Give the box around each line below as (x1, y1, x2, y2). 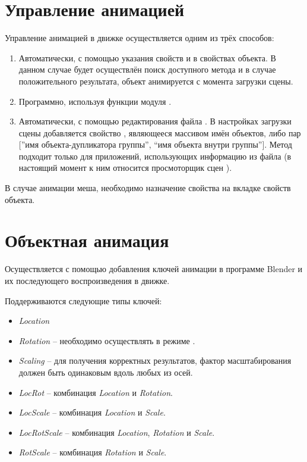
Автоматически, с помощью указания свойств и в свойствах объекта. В (18, 51, 276, 64)
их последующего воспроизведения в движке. (5, 274, 170, 286)
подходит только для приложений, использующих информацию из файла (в (18, 149, 292, 162)
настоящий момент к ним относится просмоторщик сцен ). (18, 161, 232, 174)
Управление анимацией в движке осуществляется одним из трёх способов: (5, 32, 274, 44)
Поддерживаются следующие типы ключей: (5, 294, 162, 307)
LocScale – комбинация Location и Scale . (18, 406, 166, 419)
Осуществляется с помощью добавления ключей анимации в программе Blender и (5, 263, 303, 275)
